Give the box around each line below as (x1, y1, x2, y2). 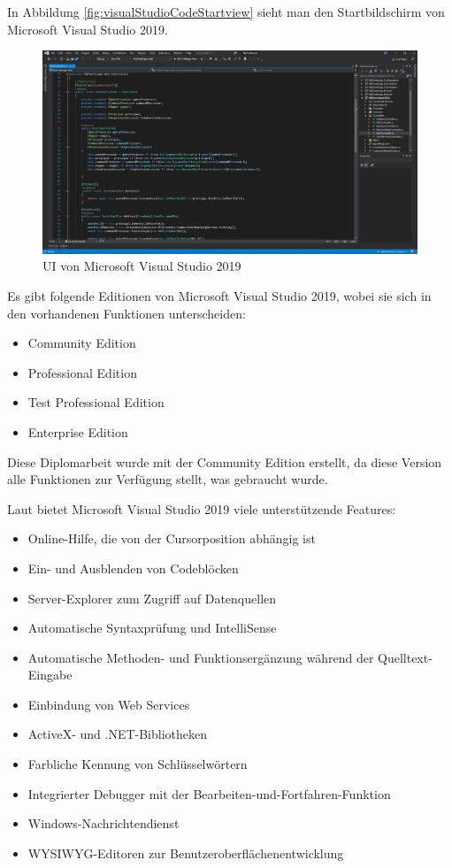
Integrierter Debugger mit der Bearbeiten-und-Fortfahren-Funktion (27, 784, 391, 803)
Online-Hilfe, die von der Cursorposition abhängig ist (27, 529, 316, 548)
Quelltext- (378, 648, 433, 666)
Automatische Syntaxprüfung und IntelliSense (27, 618, 277, 637)
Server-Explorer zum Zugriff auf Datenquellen (27, 588, 277, 607)
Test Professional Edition (27, 393, 165, 411)
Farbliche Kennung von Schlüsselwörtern (27, 755, 248, 773)
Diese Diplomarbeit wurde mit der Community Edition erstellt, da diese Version (7, 452, 442, 471)
